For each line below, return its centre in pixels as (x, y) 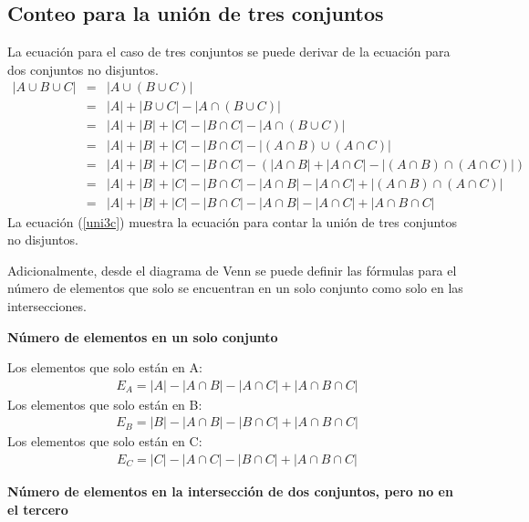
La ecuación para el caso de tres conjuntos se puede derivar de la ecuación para (229, 52)
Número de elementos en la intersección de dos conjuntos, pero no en (230, 491)
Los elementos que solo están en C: (105, 441)
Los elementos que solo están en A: (105, 367)
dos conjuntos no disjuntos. (83, 69)
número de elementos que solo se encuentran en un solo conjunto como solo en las (235, 288)
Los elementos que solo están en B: (105, 404)
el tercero (38, 509)
